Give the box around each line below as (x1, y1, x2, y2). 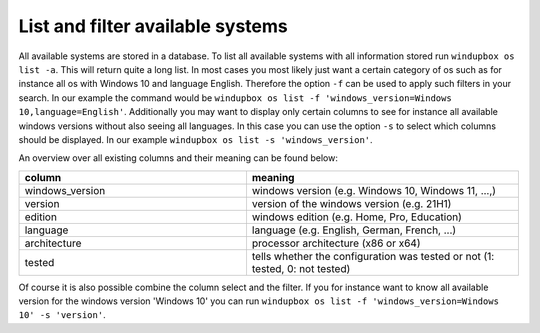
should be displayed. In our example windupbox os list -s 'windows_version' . (18, 133, 374, 145)
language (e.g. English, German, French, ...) (251, 223, 457, 237)
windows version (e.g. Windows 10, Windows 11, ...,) (251, 183, 497, 197)
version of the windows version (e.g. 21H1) (251, 196, 452, 210)
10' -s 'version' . (18, 309, 106, 321)
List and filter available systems (18, 15, 289, 37)
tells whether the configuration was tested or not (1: (251, 249, 495, 263)
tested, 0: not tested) (251, 261, 351, 275)
